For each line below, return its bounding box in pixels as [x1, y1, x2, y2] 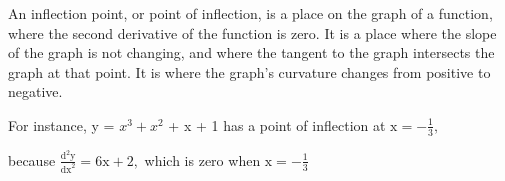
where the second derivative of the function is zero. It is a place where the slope [8, 22, 497, 43]
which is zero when [144, 149, 261, 170]
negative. [8, 81, 63, 102]
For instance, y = [8, 114, 115, 135]
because [8, 149, 56, 170]
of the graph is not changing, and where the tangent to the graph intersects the [8, 42, 495, 63]
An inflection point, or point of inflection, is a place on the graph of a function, [8, 3, 493, 23]
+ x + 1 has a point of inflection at [168, 114, 386, 135]
